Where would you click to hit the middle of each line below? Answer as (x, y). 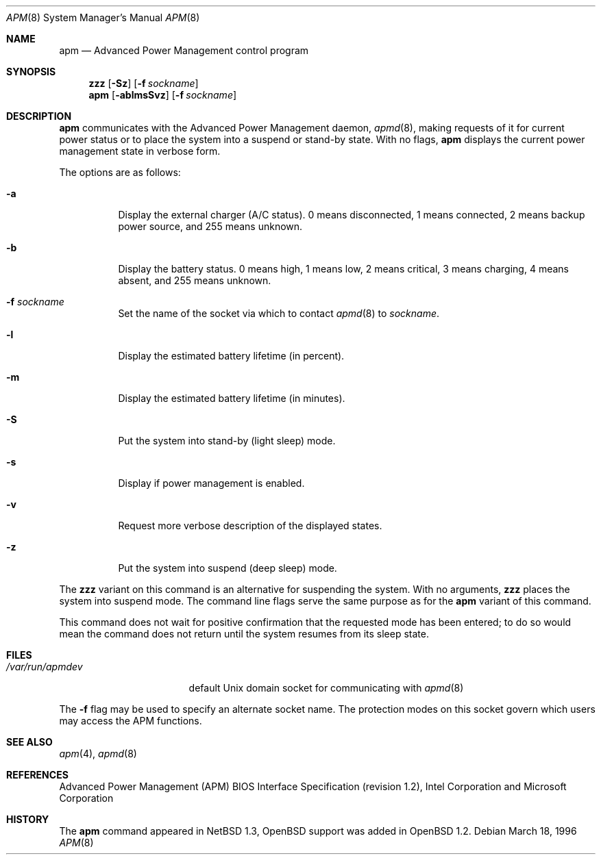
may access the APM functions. (131, 721)
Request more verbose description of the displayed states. (250, 526)
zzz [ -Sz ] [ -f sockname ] (144, 83)
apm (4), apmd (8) (98, 754)
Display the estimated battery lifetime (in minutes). (232, 398)
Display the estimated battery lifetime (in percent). (231, 356)
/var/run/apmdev (45, 667)
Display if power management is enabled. (211, 483)
